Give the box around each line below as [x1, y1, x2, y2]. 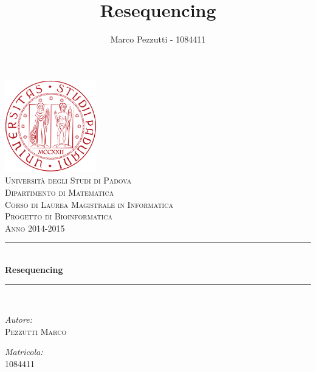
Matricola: [5, 345, 43, 358]
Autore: [5, 313, 32, 326]
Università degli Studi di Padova [5, 174, 132, 187]
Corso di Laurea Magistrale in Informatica [5, 198, 173, 210]
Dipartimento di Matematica [5, 186, 114, 199]
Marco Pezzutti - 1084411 [110, 33, 206, 46]
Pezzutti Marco [5, 325, 67, 337]
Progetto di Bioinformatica [5, 210, 113, 222]
